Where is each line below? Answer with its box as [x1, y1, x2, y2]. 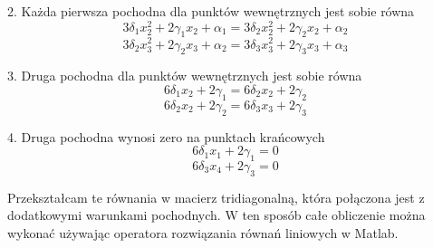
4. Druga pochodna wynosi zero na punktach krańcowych [7, 127, 325, 146]
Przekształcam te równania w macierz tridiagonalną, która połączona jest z [7, 187, 425, 206]
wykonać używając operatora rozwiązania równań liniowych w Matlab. [7, 223, 399, 242]
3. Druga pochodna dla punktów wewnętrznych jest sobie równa [7, 66, 362, 85]
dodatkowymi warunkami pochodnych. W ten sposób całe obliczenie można [7, 205, 426, 224]
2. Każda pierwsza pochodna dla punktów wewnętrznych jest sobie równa [7, 2, 415, 20]
